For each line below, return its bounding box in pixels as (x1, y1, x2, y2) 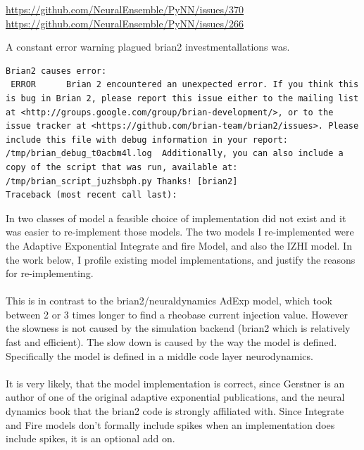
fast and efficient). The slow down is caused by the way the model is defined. (6, 335, 337, 349)
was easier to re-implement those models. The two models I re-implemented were (6, 224, 354, 239)
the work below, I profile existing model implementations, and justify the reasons (6, 252, 356, 266)
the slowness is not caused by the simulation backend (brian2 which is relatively (6, 321, 351, 335)
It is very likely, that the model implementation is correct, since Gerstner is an (6, 375, 345, 390)
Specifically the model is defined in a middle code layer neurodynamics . (6, 348, 313, 363)
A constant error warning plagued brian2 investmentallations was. (6, 39, 290, 54)
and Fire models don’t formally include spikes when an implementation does (6, 417, 335, 432)
